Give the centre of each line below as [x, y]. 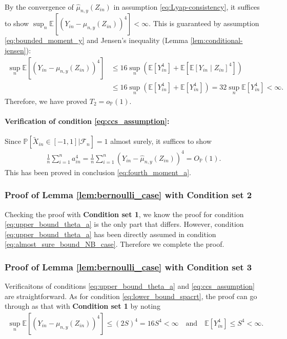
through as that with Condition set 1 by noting [83, 306]
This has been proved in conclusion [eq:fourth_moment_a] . [98, 172]
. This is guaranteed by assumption [204, 23]
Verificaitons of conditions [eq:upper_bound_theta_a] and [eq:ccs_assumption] [130, 286]
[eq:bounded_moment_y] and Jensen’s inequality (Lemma [96, 40]
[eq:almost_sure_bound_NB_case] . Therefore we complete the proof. [115, 244]
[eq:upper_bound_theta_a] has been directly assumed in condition [110, 234]
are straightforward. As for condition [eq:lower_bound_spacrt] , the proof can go [131, 296]
